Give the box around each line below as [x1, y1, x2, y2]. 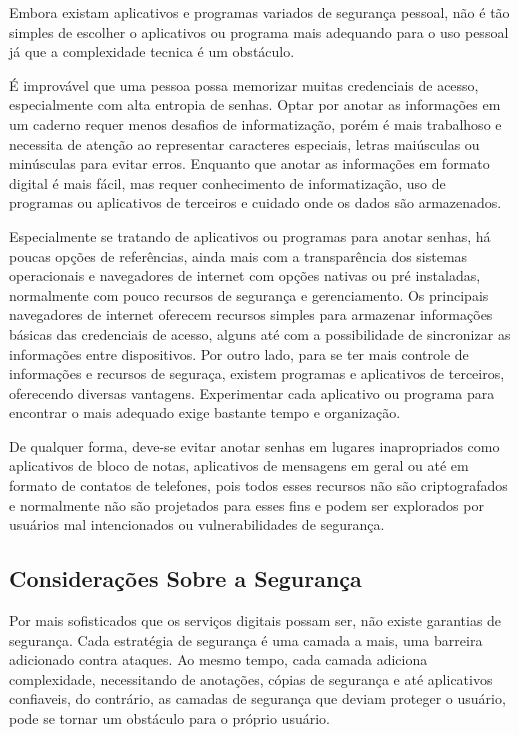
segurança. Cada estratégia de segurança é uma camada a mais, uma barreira [9, 629, 483, 650]
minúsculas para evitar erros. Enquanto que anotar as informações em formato [9, 153, 490, 174]
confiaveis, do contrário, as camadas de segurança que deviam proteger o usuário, [9, 688, 506, 709]
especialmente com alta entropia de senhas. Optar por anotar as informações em [9, 94, 501, 115]
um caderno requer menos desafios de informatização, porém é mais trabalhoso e [9, 113, 502, 134]
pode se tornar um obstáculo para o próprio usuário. [9, 708, 330, 729]
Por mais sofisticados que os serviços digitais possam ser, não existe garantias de [9, 610, 502, 631]
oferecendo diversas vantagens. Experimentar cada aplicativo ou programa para [9, 382, 495, 403]
